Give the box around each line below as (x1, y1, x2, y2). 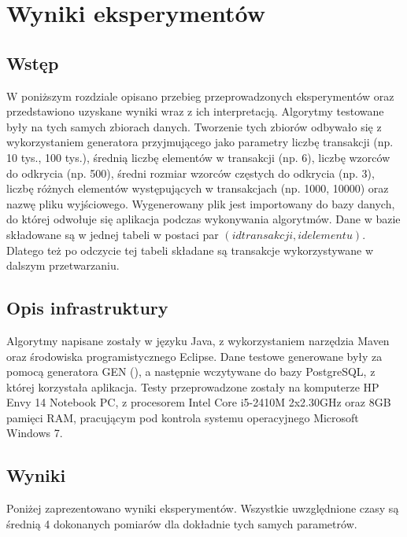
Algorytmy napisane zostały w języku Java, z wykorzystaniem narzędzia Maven (6, 332, 390, 348)
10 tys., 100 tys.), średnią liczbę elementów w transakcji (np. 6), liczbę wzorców (6, 149, 390, 165)
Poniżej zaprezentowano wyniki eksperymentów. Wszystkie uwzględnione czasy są (6, 500, 399, 517)
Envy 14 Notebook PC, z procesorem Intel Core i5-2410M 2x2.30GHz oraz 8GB (6, 394, 391, 410)
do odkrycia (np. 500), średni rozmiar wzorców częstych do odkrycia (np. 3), (6, 164, 375, 181)
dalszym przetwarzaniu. (6, 257, 120, 274)
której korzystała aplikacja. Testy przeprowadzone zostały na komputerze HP (6, 378, 379, 395)
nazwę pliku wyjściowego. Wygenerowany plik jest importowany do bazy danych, (6, 195, 395, 211)
